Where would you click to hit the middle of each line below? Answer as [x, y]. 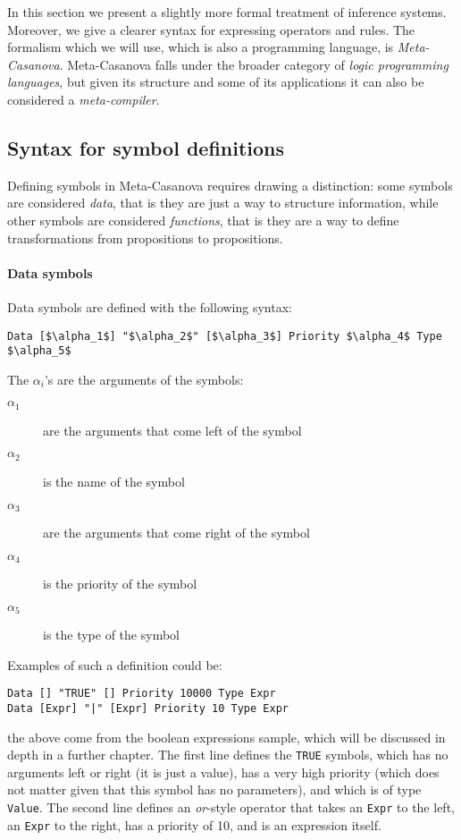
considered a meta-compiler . [84, 99]
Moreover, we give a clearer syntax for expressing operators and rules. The [211, 29]
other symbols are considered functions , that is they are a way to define [203, 220]
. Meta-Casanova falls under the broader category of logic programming [254, 64]
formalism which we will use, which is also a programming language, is [201, 47]
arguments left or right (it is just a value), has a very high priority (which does [223, 772]
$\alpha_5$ [39, 351]
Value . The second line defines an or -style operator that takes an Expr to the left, [231, 807]
